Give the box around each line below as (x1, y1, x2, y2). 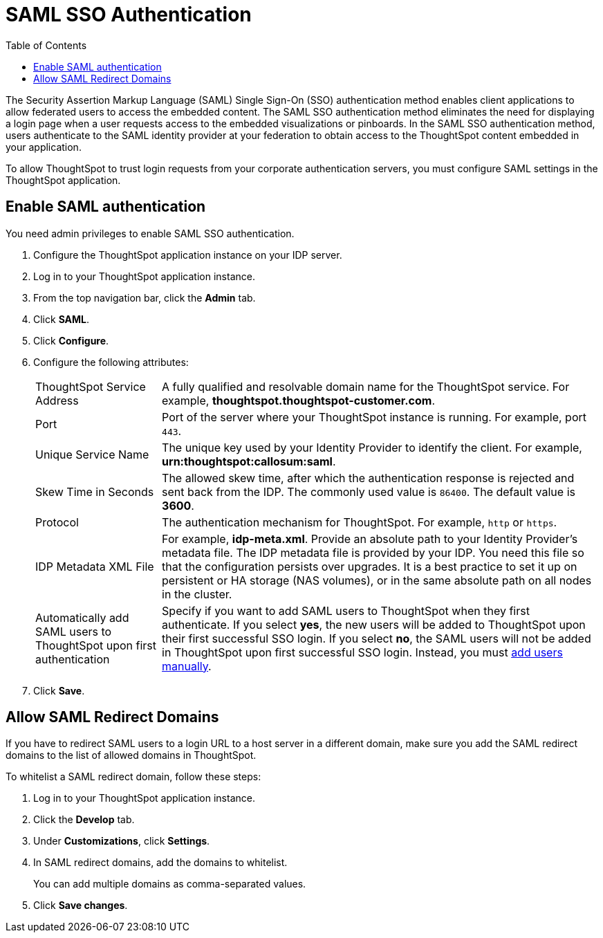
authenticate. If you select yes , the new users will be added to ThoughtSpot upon (162, 617, 586, 632)
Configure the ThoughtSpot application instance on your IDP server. (33, 248, 342, 261)
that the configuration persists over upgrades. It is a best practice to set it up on (162, 559, 577, 573)
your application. (6, 140, 82, 153)
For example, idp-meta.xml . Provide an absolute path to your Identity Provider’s (162, 531, 578, 546)
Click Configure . (33, 334, 109, 347)
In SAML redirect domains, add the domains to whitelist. (33, 856, 288, 869)
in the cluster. (162, 587, 232, 601)
